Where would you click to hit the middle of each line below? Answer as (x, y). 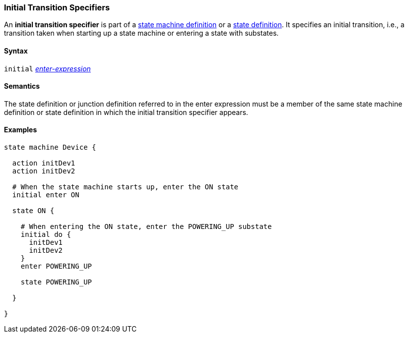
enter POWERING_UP (56, 266)
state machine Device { (50, 147)
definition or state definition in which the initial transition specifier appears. (126, 112)
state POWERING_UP (56, 282)
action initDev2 (44, 171)
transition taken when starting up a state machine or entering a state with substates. (141, 33)
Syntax (16, 51)
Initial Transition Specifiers (57, 7)
